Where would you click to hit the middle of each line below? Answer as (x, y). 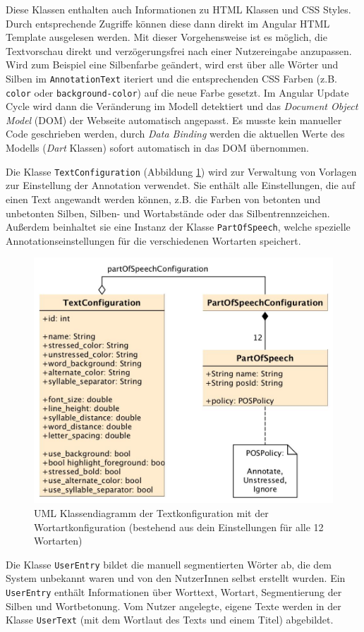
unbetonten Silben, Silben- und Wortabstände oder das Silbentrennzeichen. (168, 213)
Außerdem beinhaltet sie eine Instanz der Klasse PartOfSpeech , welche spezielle (178, 227)
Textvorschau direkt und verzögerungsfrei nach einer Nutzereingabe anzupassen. (179, 50)
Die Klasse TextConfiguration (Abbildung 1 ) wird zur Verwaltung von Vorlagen (181, 171)
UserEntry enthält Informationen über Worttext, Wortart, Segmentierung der (174, 592)
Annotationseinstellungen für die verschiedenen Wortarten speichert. (153, 240)
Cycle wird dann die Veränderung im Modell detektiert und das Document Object (182, 106)
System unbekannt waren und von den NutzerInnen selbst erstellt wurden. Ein (176, 578)
